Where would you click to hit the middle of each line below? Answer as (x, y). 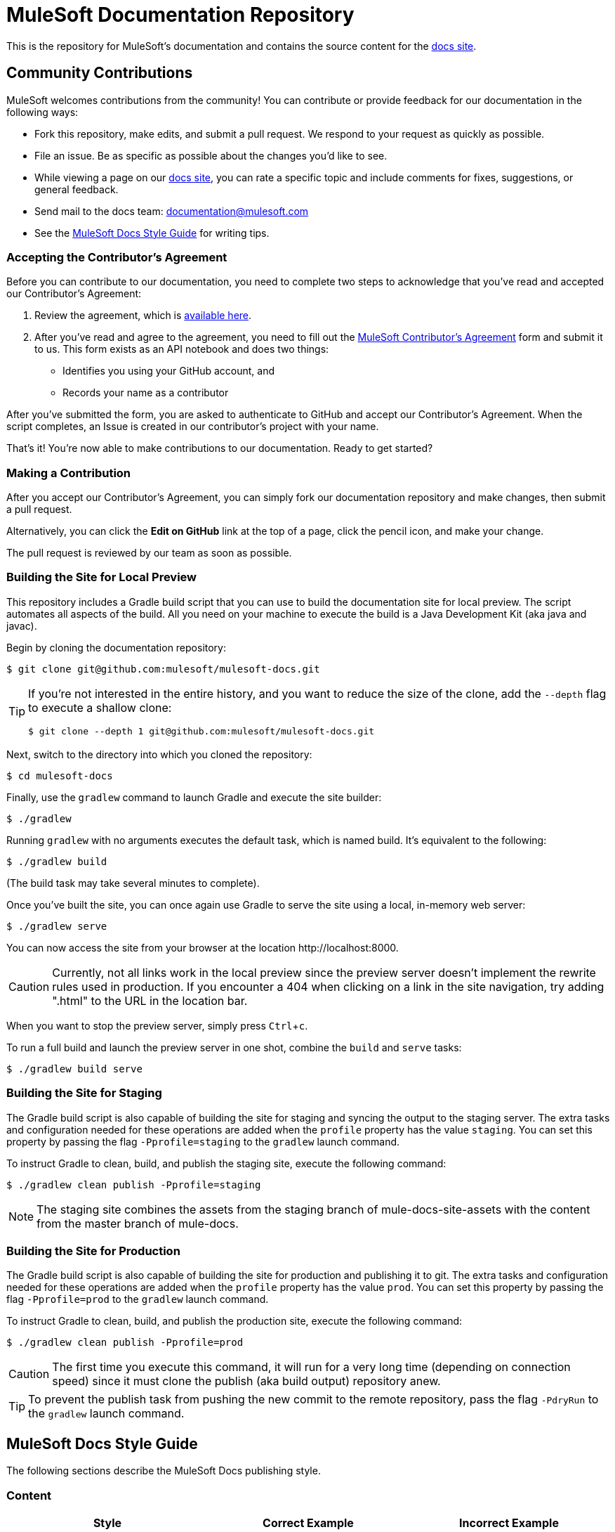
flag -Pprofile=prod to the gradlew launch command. (138, 1299)
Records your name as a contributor (146, 393)
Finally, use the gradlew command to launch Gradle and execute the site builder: (194, 797)
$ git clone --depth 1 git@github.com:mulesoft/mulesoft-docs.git (201, 731)
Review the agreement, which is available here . (143, 316)
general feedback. (77, 189)
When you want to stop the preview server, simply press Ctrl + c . (157, 1025)
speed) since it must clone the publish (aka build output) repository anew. (246, 1381)
